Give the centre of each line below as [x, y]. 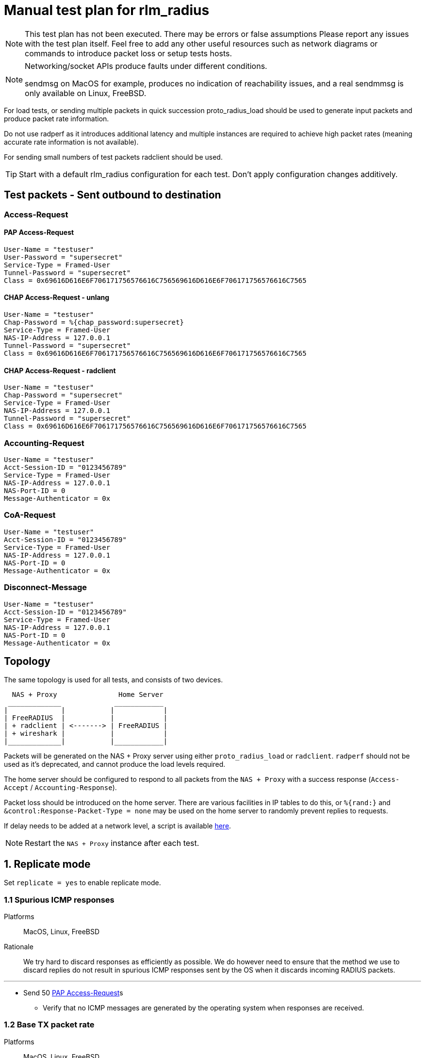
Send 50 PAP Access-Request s [73, 992]
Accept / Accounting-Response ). [60, 788]
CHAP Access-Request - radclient [60, 370]
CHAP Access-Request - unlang [57, 298]
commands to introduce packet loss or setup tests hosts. [129, 53]
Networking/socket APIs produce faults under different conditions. [146, 66]
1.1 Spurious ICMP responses [59, 900]
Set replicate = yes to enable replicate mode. [82, 883]
